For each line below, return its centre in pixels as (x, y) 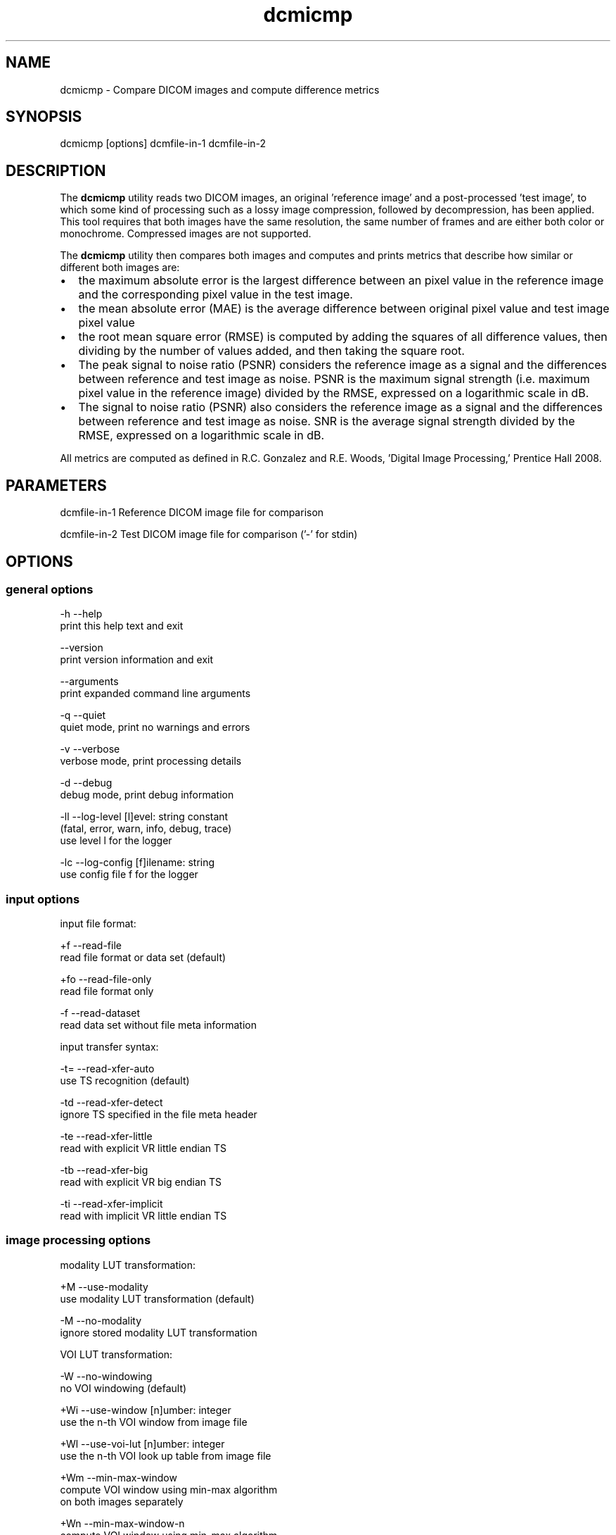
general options (50, 589)
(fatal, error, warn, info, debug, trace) (146, 829)
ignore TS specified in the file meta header (159, 1115)
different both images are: (120, 268)
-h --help (81, 614)
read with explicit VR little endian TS (143, 1148)
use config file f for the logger (129, 875)
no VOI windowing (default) (123, 1388)
